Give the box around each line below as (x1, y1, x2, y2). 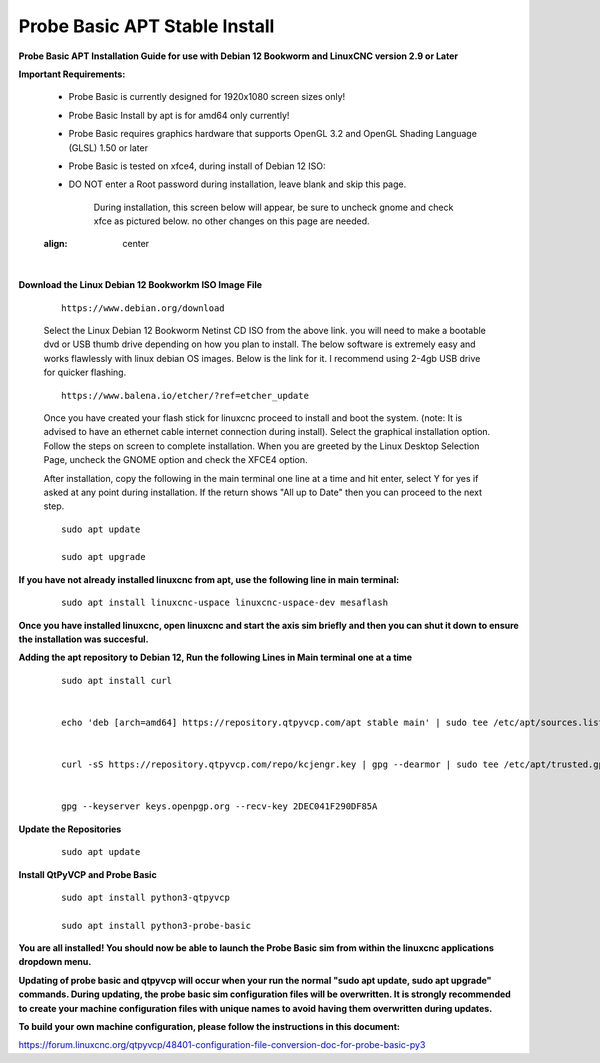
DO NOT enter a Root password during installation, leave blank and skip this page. (68, 178, 407, 190)
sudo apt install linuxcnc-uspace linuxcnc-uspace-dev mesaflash (61, 597, 389, 609)
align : (43, 238, 68, 250)
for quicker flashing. (43, 366, 127, 379)
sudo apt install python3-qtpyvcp (61, 891, 230, 903)
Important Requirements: (18, 68, 126, 80)
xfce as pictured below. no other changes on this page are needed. (93, 215, 370, 227)
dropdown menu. (18, 956, 92, 968)
